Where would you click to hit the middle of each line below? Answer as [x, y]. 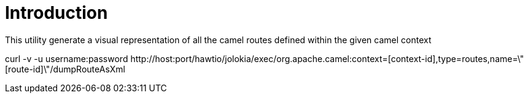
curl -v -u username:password [67, 58]
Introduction [56, 13]
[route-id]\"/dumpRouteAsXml [65, 69]
